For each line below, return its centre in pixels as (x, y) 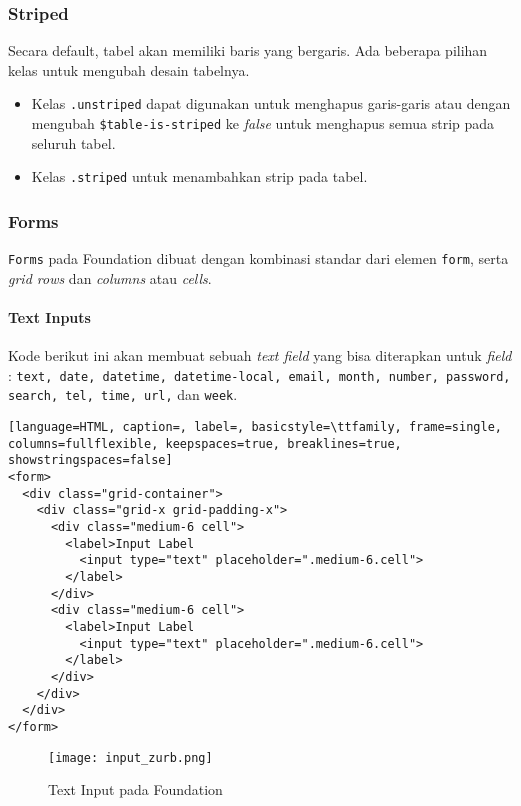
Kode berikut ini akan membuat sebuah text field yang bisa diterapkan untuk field (260, 355)
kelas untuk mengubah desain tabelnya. (129, 69)
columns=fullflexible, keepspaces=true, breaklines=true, (205, 443)
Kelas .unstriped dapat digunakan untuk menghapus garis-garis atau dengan (271, 103)
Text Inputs (49, 317)
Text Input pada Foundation (135, 789)
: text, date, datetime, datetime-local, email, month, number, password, (259, 374)
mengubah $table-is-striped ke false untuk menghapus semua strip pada (263, 123)
